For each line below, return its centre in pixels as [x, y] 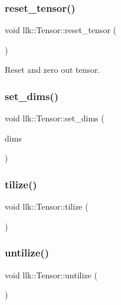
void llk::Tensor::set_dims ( [55, 118]
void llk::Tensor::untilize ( [51, 274]
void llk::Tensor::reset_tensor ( [60, 30]
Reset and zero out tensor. [53, 70]
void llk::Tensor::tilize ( [47, 206]
